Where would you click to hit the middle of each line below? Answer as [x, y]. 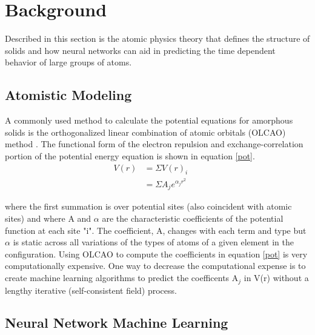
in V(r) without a [276, 278]
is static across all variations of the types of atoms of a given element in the [153, 242]
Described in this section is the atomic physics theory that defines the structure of [157, 38]
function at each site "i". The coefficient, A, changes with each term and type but [156, 230]
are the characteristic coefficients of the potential [193, 218]
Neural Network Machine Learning [117, 323]
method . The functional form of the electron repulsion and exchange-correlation [154, 144]
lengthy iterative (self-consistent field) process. [91, 290]
